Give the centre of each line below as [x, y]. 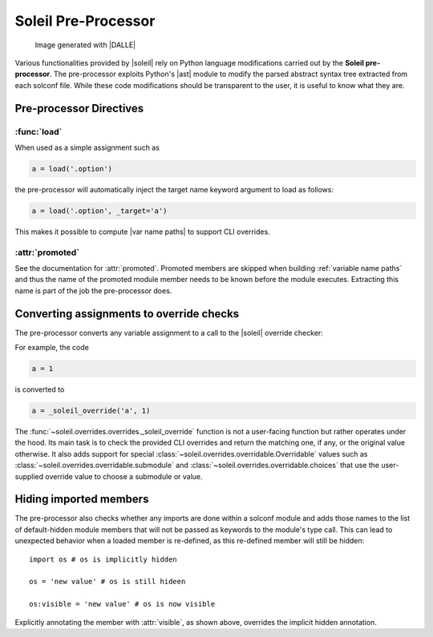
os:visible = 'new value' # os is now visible [122, 604]
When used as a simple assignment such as [87, 147]
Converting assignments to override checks [127, 314]
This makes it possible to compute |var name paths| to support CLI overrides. [142, 232]
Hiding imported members [82, 500]
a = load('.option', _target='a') [99, 211]
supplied [29, 476]
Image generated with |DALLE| [85, 45]
